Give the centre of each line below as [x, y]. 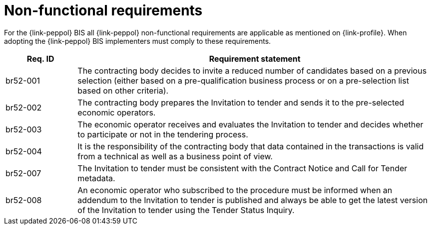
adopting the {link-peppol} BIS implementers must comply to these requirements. [138, 41]
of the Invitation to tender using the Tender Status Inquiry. [186, 210]
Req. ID [40, 58]
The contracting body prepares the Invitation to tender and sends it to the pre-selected [241, 102]
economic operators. [117, 112]
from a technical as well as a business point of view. [175, 156]
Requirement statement [255, 58]
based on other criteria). [123, 90]
